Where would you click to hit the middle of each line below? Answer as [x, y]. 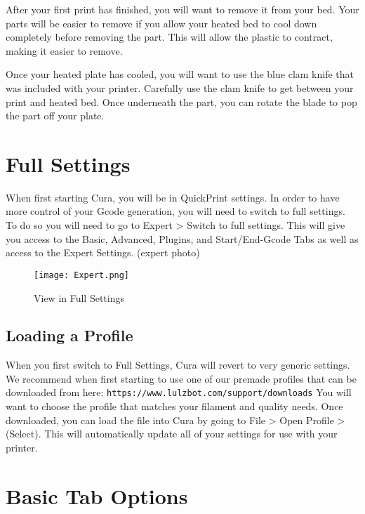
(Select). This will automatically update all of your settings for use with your [172, 434]
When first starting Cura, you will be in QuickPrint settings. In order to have [173, 197]
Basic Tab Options [97, 495]
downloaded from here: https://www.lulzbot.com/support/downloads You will [179, 392]
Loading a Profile [69, 335]
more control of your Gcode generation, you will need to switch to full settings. [175, 211]
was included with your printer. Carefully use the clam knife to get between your [180, 87]
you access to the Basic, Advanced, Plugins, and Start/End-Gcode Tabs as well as [182, 238]
